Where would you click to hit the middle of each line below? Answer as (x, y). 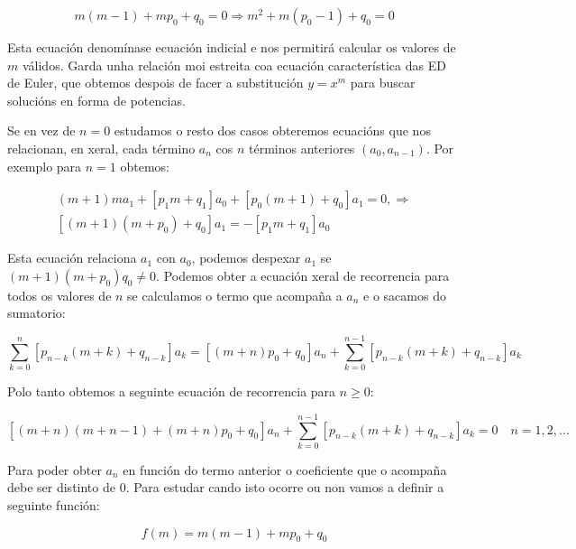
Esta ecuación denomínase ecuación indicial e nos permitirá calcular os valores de (232, 47)
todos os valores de (59, 295)
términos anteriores (302, 148)
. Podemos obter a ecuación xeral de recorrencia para (303, 275)
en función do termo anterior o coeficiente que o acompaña (285, 469)
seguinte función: (54, 505)
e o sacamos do (405, 295)
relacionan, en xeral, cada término (101, 148)
